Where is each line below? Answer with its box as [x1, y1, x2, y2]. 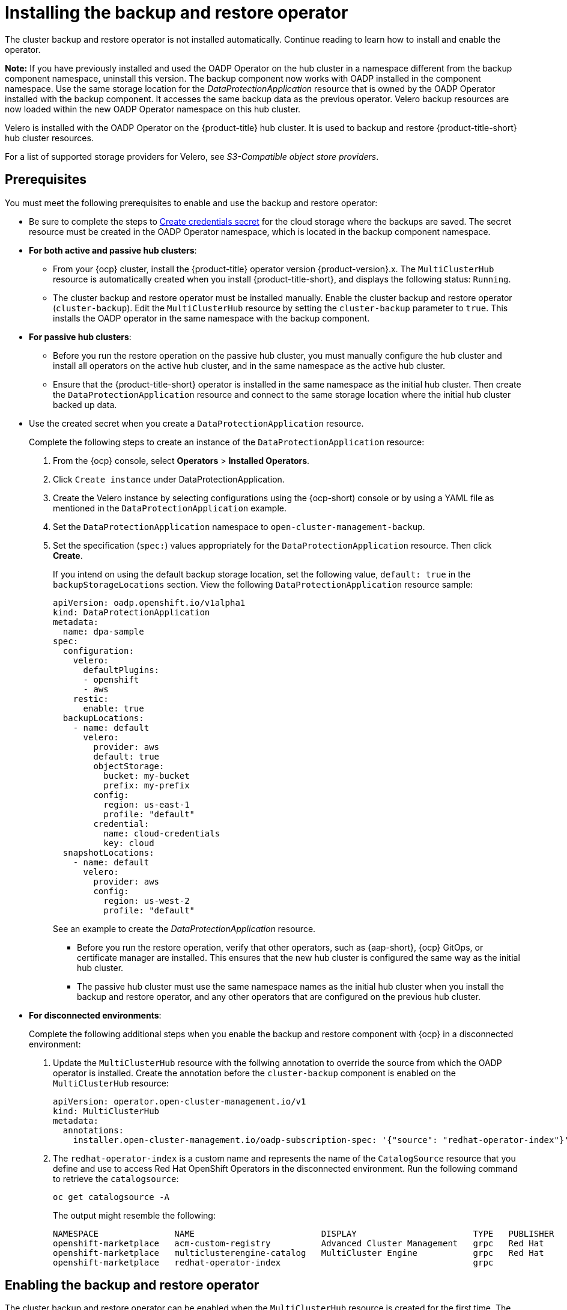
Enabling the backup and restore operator [5, 1278, 259, 1293]
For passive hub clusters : [29, 331, 132, 342]
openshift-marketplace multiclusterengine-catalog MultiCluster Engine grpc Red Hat [53, 1248, 544, 1258]
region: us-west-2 [103, 895, 190, 906]
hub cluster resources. [5, 132, 94, 143]
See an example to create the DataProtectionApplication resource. [53, 923, 316, 934]
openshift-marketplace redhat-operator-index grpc [53, 1257, 494, 1267]
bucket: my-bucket [103, 770, 190, 781]
